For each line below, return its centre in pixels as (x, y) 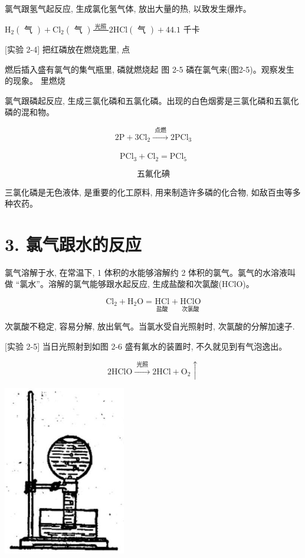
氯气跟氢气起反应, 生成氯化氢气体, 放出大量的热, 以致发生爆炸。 (128, 8)
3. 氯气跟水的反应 (73, 244)
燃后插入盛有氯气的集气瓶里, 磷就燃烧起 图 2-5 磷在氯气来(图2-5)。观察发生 (150, 69)
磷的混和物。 (29, 112)
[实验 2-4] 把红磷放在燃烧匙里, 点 (68, 49)
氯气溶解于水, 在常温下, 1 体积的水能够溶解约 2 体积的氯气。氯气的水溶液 (146, 272)
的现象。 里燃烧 (35, 81)
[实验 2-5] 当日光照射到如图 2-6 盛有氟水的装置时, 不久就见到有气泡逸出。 (146, 346)
